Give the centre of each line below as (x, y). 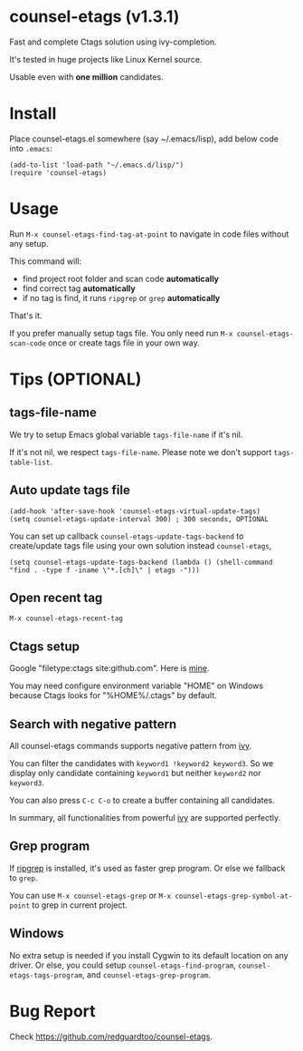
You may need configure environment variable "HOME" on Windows (137, 686)
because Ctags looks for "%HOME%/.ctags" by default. (113, 696)
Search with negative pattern (93, 724)
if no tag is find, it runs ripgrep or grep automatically (121, 297)
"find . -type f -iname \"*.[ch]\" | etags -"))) (105, 570)
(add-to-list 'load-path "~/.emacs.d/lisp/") (96, 165)
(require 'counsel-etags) (58, 173)
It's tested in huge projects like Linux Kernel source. (106, 59)
